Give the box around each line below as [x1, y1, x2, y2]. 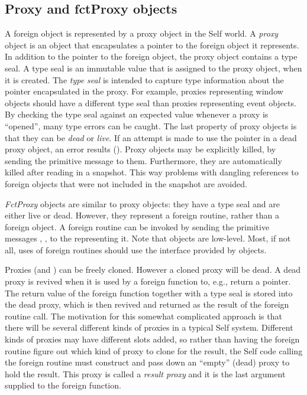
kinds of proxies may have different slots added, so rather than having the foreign [5, 333, 300, 345]
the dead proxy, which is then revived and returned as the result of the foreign [5, 298, 289, 311]
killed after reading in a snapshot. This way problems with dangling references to [5, 166, 299, 178]
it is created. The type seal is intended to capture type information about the [5, 73, 284, 86]
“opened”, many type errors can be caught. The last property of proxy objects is [5, 119, 297, 132]
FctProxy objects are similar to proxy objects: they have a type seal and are [5, 197, 280, 210]
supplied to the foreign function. [5, 379, 121, 391]
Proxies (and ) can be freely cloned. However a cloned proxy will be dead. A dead [5, 263, 301, 276]
